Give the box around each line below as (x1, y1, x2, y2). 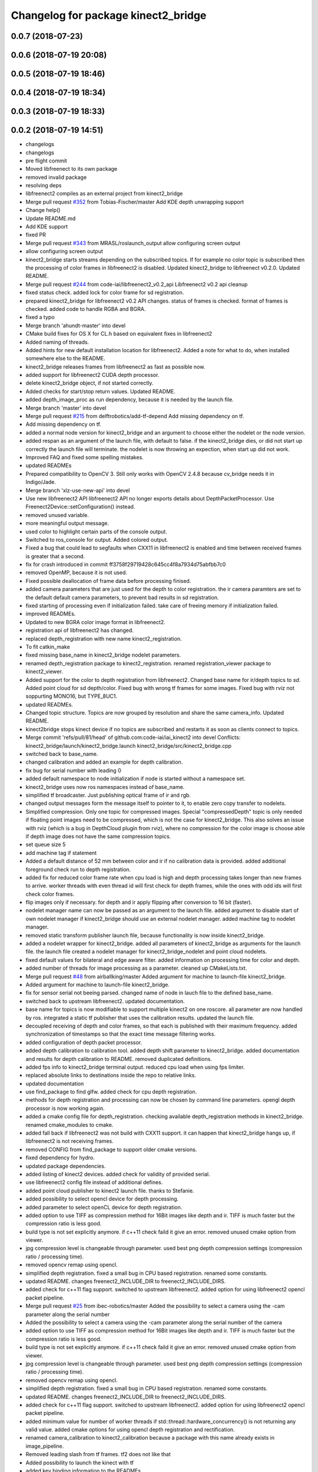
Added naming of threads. (25, 339, 90, 346)
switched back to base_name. (25, 751, 98, 758)
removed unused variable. (25, 511, 90, 518)
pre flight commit (25, 157, 67, 164)
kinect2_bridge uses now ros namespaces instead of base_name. (25, 783, 185, 790)
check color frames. (25, 890, 75, 897)
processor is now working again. (25, 1105, 105, 1112)
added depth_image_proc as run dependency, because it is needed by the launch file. (25, 396, 234, 403)
